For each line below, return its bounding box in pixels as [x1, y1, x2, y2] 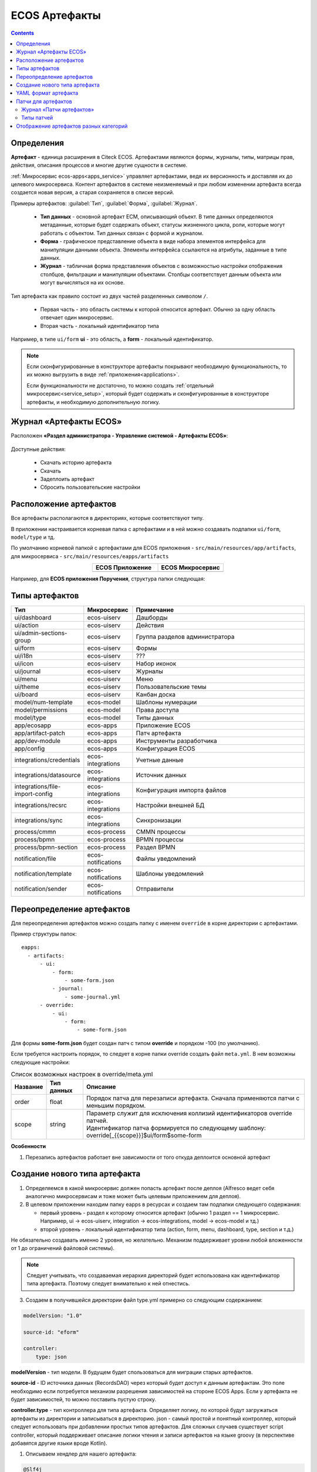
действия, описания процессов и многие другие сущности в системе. [11, 162, 188, 169]
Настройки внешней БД [136, 801, 205, 810]
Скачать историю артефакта [40, 459, 112, 466]
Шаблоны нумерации [136, 698, 197, 707]
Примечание [136, 606, 174, 614]
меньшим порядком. [86, 1102, 146, 1110]
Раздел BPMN [136, 843, 176, 851]
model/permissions [14, 706, 68, 714]
